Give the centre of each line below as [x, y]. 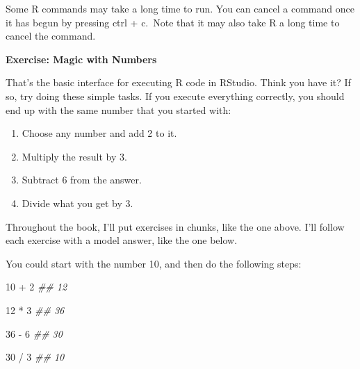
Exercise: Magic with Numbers [81, 59]
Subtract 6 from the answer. [82, 180]
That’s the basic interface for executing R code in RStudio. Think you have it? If [178, 82]
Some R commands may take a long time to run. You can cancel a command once [180, 8]
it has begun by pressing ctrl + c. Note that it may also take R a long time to [173, 22]
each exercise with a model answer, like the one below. [122, 240]
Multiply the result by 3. [74, 156]
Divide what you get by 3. [77, 203]
